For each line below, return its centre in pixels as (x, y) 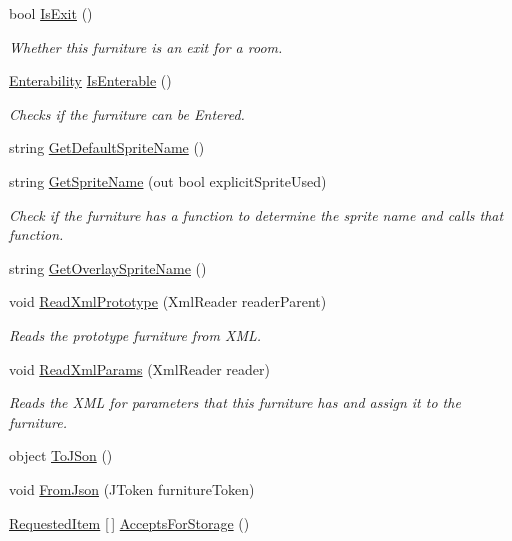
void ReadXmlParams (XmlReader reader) (139, 368)
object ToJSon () (61, 455)
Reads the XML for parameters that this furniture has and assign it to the (235, 402)
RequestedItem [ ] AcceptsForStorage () (129, 522)
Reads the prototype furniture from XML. (135, 334)
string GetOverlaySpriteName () (108, 267)
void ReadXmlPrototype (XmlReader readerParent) (168, 301)
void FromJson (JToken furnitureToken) (132, 488)
